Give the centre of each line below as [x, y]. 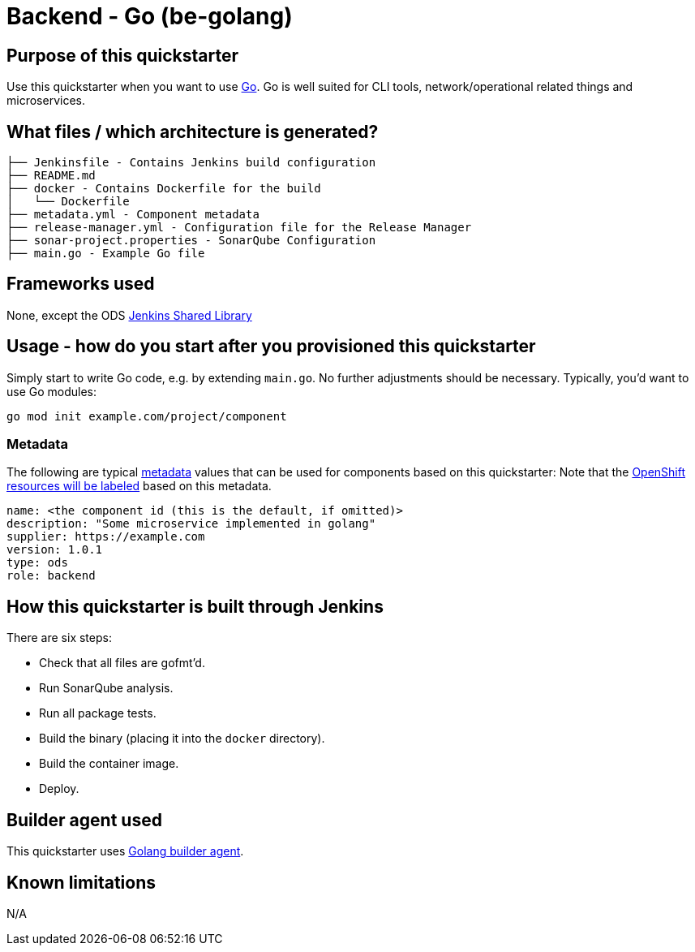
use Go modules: [52, 391]
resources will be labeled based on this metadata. [139, 486]
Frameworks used [81, 284]
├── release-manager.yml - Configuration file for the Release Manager [239, 228]
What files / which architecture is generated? [193, 131]
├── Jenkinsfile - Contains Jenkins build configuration [191, 163]
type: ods [37, 563]
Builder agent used [84, 820]
